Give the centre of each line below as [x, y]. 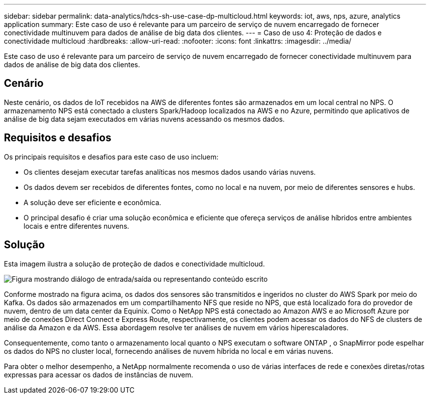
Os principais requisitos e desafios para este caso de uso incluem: [111, 157]
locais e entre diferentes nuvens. [77, 226]
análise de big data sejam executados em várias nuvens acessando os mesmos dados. [144, 119]
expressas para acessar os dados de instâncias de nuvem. [99, 374]
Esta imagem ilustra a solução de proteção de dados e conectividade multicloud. [134, 264]
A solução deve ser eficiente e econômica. [93, 202]
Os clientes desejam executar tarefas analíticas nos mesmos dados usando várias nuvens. [170, 172]
